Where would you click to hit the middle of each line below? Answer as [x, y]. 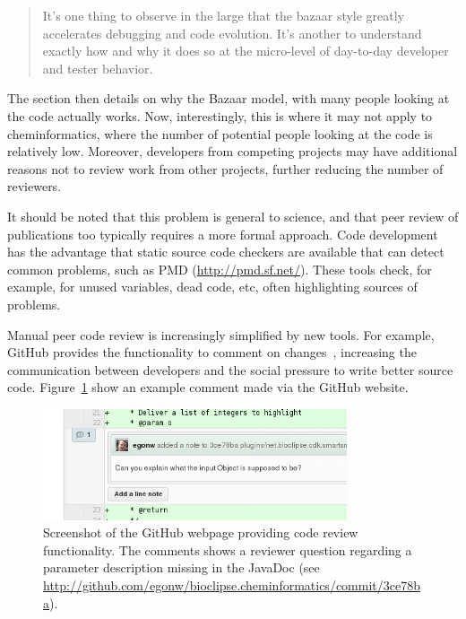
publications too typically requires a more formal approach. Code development [223, 234]
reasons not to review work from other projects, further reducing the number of [225, 168]
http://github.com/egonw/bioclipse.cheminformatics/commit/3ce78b [232, 585]
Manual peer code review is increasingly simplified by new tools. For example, [221, 334]
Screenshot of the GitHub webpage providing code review [201, 532]
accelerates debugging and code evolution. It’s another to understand [232, 33]
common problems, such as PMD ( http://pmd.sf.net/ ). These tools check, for [220, 269]
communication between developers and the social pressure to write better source [230, 369]
